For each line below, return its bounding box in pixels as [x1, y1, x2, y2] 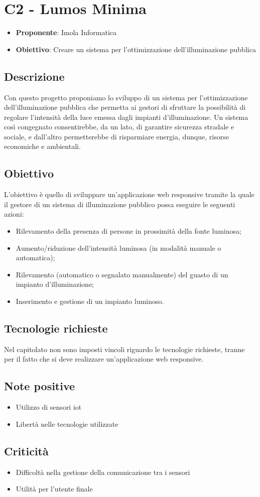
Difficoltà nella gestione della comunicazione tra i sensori [16, 466, 190, 477]
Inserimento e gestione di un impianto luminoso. [16, 296, 164, 306]
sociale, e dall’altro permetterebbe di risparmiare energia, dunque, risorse [4, 131, 229, 141]
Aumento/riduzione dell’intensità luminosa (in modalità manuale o [16, 242, 221, 253]
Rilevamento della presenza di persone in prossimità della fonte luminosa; [16, 226, 241, 236]
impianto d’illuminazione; [16, 279, 94, 289]
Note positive [4, 378, 75, 394]
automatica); [16, 252, 55, 263]
